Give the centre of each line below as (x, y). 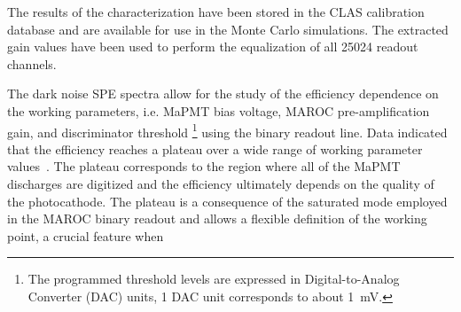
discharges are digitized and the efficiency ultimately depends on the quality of (221, 183)
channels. (32, 63)
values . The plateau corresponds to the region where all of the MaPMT (204, 166)
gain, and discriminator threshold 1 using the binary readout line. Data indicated (227, 130)
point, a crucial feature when (86, 235)
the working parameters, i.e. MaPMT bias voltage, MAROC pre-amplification (219, 110)
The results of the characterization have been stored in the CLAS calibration (216, 12)
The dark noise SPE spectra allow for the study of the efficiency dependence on (223, 94)
